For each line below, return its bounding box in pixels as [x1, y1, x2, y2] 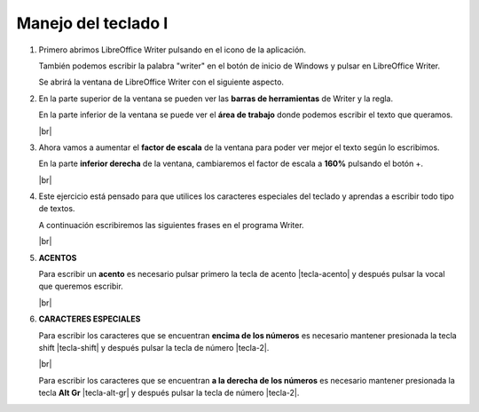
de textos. [38, 203, 75, 214]
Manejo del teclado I [16, 13, 169, 33]
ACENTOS [38, 252, 77, 263]
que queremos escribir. [38, 281, 123, 292]
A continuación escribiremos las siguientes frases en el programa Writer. [38, 219, 305, 230]
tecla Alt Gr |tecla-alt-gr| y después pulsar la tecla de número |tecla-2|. [38, 387, 300, 399]
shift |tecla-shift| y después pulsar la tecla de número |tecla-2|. [38, 342, 270, 353]
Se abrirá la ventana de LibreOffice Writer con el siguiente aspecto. [38, 76, 284, 88]
